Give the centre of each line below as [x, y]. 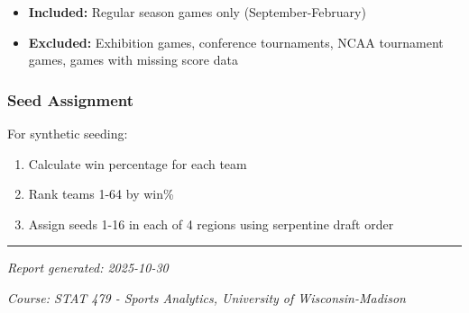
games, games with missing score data [133, 60]
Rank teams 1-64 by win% [101, 194]
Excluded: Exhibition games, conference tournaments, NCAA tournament [236, 42]
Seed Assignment [71, 99]
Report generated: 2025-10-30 [88, 268]
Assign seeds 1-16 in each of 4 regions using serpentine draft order [211, 224]
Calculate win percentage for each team [138, 163]
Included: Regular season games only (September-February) [197, 12]
